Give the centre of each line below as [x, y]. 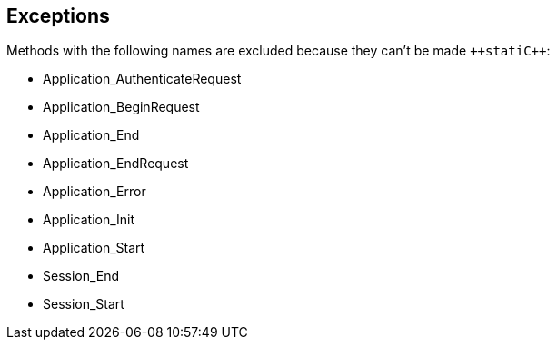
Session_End [81, 276]
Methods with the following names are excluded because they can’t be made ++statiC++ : [278, 51]
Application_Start [94, 248]
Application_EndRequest [116, 164]
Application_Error [94, 192]
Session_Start [84, 304]
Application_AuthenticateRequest [142, 79]
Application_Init [89, 220]
